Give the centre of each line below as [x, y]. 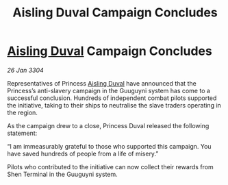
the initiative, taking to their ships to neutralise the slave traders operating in [114, 105]
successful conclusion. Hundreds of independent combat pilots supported [112, 98]
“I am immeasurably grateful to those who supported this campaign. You [109, 146]
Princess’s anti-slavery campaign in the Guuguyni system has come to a [109, 90]
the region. [22, 112]
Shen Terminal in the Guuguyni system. [62, 174]
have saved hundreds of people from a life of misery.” [83, 153]
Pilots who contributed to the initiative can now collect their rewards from [110, 166]
